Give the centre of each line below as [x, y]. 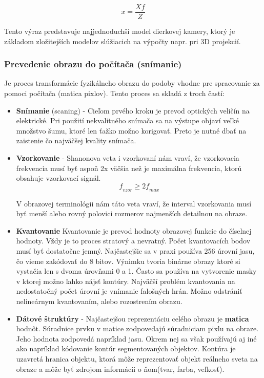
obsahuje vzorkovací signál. [58, 178]
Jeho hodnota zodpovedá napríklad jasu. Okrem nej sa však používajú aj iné [136, 338]
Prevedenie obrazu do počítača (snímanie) [93, 64]
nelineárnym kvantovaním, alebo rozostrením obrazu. [99, 301]
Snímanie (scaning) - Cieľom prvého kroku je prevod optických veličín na [133, 110]
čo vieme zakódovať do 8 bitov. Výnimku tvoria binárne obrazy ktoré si [128, 261]
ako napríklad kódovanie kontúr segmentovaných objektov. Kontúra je [126, 348]
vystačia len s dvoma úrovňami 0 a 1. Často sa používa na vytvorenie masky [136, 271]
